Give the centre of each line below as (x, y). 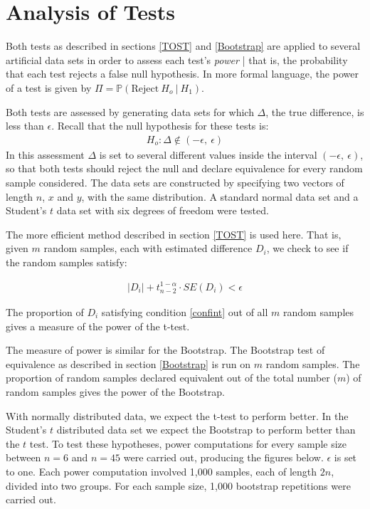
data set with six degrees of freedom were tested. (163, 210)
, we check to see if (307, 248)
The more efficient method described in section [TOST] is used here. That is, (174, 234)
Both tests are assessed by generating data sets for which (130, 111)
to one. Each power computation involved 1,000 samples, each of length (162, 471)
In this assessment (45, 154)
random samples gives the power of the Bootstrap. (115, 391)
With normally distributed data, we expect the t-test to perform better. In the (177, 415)
